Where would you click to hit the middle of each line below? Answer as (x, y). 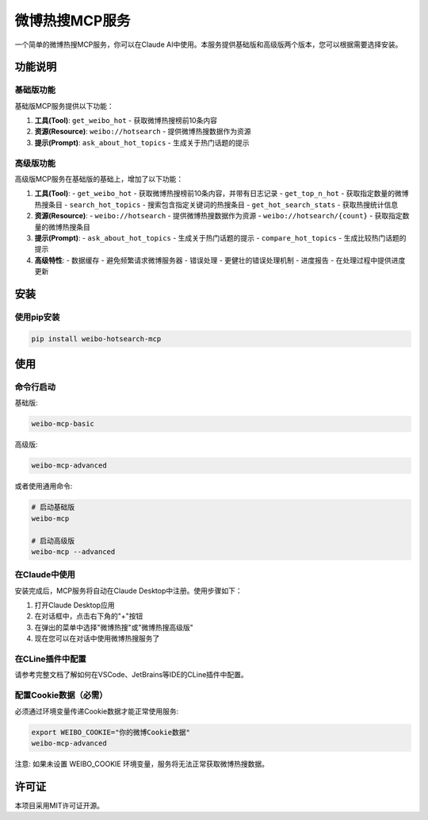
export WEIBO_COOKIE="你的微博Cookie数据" (111, 732)
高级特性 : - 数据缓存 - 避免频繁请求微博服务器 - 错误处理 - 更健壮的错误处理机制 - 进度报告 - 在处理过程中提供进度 (220, 260)
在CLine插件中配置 (50, 659)
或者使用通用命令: (44, 486)
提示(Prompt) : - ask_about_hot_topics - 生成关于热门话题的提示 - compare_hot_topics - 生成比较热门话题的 (220, 237)
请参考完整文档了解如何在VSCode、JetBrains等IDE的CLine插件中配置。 (132, 675)
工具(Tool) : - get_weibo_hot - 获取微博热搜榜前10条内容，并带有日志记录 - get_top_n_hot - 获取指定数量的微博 (222, 194)
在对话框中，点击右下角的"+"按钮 (89, 616)
